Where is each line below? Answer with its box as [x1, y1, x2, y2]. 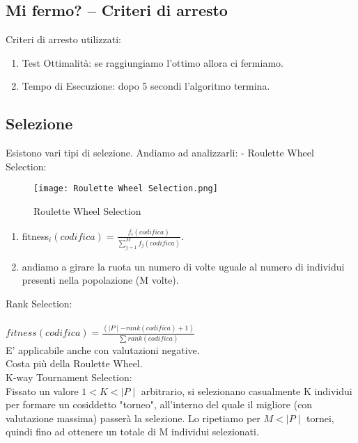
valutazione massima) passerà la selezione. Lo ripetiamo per [6, 410, 260, 425]
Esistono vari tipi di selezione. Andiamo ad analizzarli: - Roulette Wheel [6, 145, 314, 160]
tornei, [306, 410, 334, 425]
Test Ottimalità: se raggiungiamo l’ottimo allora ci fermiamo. [22, 55, 283, 70]
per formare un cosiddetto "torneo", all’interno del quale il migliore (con [6, 397, 313, 412]
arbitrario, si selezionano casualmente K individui [141, 383, 352, 398]
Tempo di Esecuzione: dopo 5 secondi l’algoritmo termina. [22, 79, 270, 93]
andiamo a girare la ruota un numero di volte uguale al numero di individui [22, 259, 345, 273]
